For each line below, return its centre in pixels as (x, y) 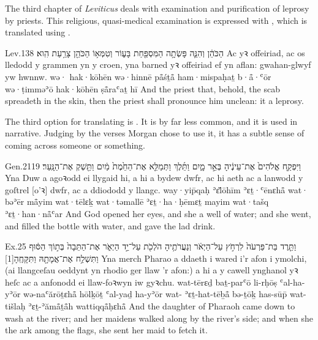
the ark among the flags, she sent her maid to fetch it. (106, 330)
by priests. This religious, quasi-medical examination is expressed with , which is (156, 20)
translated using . (38, 32)
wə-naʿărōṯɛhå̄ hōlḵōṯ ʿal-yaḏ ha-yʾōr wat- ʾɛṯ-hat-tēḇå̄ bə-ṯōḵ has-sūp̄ (155, 294)
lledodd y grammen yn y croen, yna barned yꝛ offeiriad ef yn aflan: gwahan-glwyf (158, 65)
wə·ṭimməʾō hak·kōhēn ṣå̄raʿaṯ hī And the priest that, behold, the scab (142, 88)
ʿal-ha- (292, 282)
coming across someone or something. (75, 145)
